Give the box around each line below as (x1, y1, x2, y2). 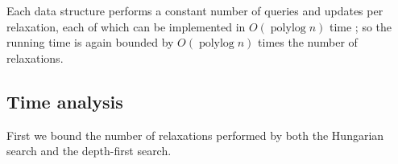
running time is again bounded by (6, 34, 174, 51)
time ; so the (329, 18, 392, 35)
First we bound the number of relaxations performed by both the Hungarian (6, 126, 384, 143)
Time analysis (6, 88, 123, 113)
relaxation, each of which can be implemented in (6, 18, 246, 35)
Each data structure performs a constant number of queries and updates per (6, 2, 383, 18)
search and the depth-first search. (6, 142, 172, 159)
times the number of (258, 34, 358, 51)
